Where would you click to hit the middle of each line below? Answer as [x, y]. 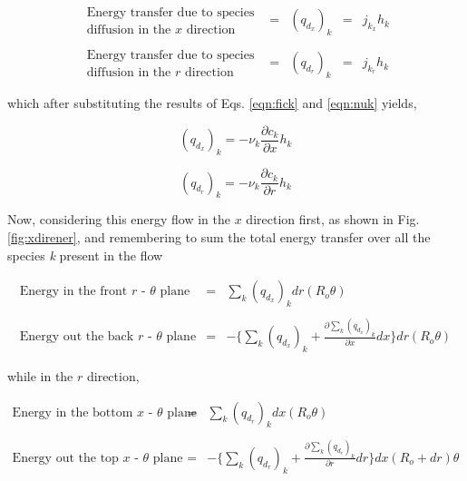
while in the [40, 376]
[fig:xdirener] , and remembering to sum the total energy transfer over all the [219, 236]
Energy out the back [77, 337]
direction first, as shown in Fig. [333, 219]
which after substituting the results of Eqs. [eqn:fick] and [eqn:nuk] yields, [212, 103]
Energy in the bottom [73, 412]
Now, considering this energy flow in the [119, 219]
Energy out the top [65, 458]
